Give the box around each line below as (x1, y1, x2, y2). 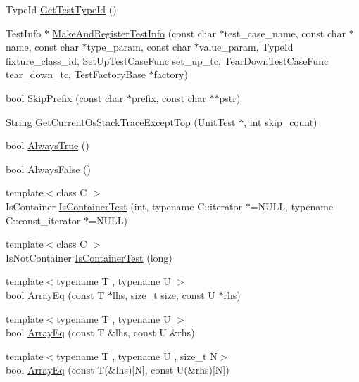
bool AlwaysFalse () (6, 161, 91, 176)
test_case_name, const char (224, 25, 346, 40)
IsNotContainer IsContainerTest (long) (6, 250, 172, 265)
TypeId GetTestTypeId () (6, 2, 117, 16)
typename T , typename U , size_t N (56, 348, 218, 363)
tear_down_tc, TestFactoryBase (6, 67, 146, 82)
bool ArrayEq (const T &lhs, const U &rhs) (6, 325, 195, 340)
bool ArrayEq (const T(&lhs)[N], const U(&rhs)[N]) (6, 362, 229, 377)
